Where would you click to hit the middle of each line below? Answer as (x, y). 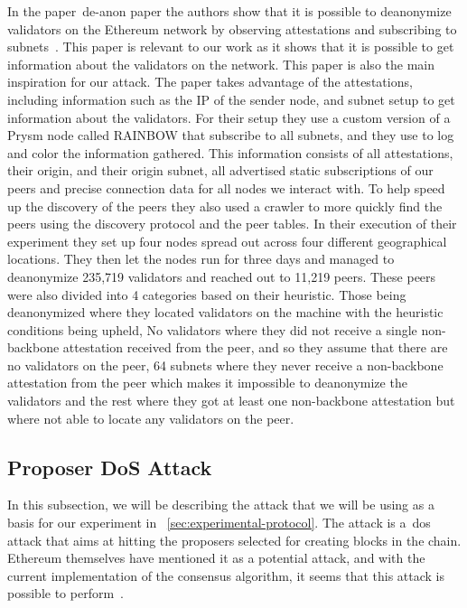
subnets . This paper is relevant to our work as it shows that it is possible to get (231, 47)
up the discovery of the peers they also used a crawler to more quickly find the (225, 206)
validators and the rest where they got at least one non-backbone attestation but (231, 401)
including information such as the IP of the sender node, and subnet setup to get (231, 99)
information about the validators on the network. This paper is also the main (221, 64)
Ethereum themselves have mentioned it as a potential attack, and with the (216, 558)
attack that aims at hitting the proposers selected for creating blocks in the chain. (234, 540)
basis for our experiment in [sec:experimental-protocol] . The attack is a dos (219, 523)
